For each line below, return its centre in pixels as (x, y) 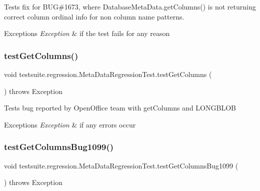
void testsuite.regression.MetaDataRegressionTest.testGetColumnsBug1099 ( (121, 165)
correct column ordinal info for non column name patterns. (94, 16)
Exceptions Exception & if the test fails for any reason (87, 33)
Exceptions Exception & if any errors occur (70, 124)
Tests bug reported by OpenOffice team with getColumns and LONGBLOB (120, 108)
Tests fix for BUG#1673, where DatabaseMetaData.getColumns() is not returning (130, 6)
